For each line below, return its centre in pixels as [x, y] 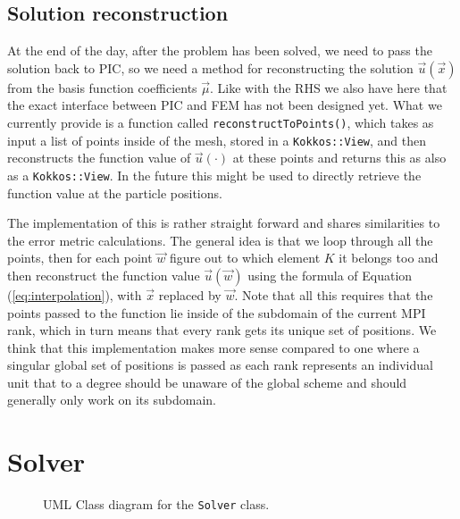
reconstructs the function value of [99, 158]
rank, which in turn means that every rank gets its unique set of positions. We [222, 330]
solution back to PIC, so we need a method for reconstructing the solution [210, 67]
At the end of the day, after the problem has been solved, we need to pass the [220, 50]
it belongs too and [389, 258]
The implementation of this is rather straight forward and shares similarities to [224, 223]
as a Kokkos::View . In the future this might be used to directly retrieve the [214, 175]
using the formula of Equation [330, 275]
